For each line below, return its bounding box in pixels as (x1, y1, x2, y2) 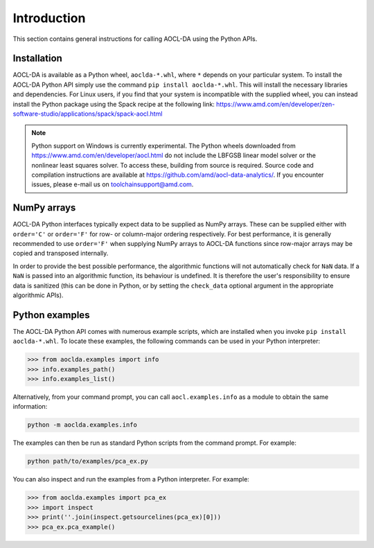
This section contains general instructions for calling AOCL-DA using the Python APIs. (12, 35, 258, 43)
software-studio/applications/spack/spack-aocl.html (12, 109, 163, 118)
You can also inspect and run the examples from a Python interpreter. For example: (12, 475, 249, 484)
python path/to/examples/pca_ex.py (27, 457, 148, 466)
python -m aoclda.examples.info (27, 421, 138, 429)
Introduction (12, 10, 86, 26)
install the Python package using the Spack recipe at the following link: (12, 100, 215, 108)
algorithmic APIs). (12, 291, 64, 299)
